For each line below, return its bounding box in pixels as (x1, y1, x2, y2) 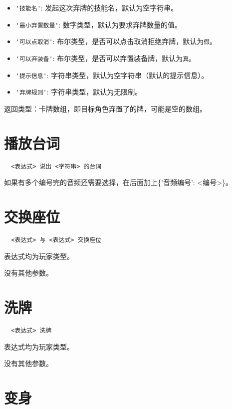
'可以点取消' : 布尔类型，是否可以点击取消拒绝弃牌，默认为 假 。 (15, 36, 217, 46)
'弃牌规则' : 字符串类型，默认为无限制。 (15, 86, 142, 97)
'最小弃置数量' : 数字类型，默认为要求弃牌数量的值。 (15, 19, 182, 29)
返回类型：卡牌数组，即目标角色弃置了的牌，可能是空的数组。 (4, 103, 207, 113)
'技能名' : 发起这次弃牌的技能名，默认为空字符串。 (15, 2, 178, 12)
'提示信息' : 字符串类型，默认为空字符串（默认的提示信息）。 (15, 69, 209, 80)
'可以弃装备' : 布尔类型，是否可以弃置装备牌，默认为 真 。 (15, 52, 196, 63)
